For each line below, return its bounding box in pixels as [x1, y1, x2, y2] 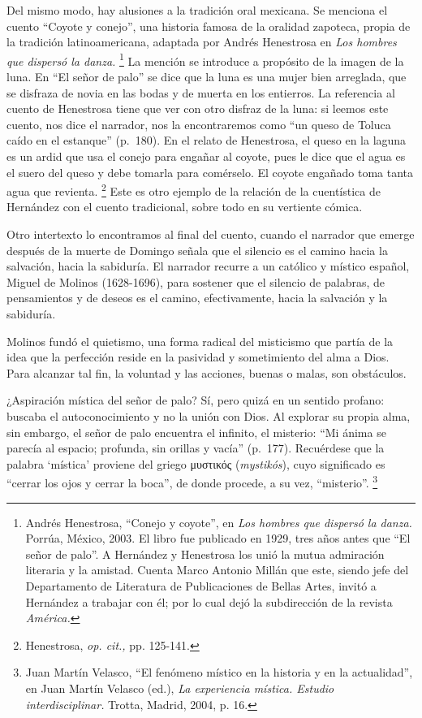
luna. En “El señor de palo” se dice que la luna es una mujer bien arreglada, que [6, 68, 407, 85]
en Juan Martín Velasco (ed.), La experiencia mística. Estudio [25, 679, 334, 696]
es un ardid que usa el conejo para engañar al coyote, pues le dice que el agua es [6, 148, 406, 164]
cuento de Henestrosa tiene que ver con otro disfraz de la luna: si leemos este [6, 100, 389, 117]
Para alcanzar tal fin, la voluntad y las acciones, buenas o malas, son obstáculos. [6, 364, 407, 381]
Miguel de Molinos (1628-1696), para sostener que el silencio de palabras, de [6, 273, 385, 290]
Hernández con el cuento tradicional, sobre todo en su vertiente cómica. [6, 198, 363, 215]
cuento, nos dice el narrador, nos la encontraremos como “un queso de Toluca [6, 115, 391, 132]
